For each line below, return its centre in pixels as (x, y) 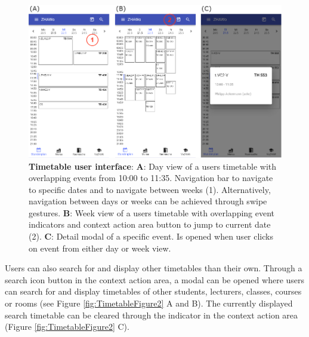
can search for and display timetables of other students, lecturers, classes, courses (153, 291)
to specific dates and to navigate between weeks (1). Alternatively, (150, 189)
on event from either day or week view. (100, 248)
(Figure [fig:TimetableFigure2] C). (67, 327)
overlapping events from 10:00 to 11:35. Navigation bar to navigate (151, 178)
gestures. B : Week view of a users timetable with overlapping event (152, 212)
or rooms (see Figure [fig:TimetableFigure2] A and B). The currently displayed (149, 303)
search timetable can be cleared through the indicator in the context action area (152, 315)
